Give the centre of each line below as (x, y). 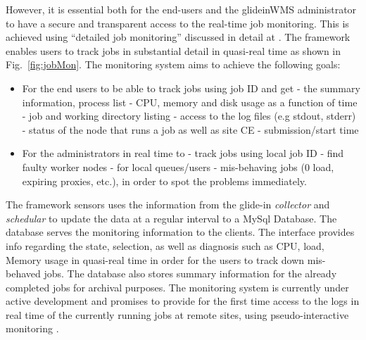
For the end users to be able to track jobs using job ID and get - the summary (191, 88)
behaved (23, 273)
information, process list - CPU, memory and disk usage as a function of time (190, 102)
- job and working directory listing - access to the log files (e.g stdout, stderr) (189, 116)
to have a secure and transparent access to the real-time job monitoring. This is (177, 23)
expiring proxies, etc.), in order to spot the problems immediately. (164, 181)
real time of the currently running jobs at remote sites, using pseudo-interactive (177, 314)
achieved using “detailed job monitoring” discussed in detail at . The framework (178, 37)
